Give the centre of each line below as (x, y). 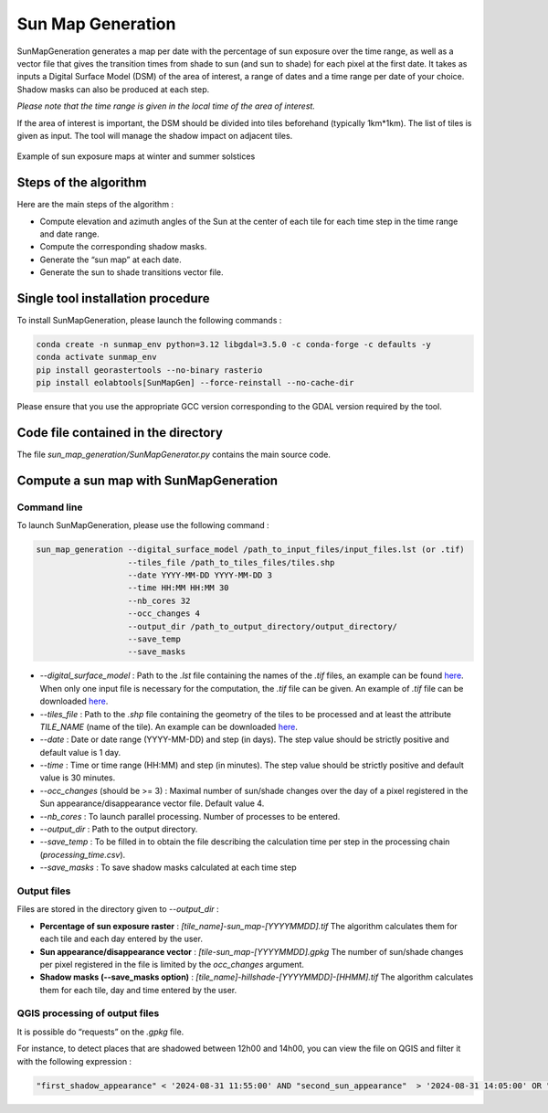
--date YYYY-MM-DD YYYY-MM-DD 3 (200, 575)
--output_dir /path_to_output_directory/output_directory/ (262, 626)
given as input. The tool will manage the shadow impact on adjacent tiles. (155, 135)
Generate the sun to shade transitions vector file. (132, 272)
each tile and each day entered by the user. (121, 939)
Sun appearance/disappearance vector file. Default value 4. (152, 803)
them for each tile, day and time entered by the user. (138, 990)
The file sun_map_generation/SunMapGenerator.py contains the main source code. (174, 455)
